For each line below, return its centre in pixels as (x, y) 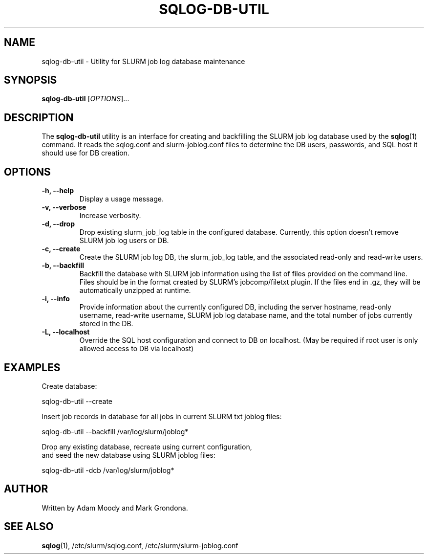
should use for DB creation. (86, 153)
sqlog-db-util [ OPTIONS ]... (86, 99)
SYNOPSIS (31, 80)
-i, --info (56, 299)
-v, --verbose (64, 207)
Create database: (69, 386)
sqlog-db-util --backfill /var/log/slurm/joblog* (115, 431)
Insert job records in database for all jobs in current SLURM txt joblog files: (162, 416)
